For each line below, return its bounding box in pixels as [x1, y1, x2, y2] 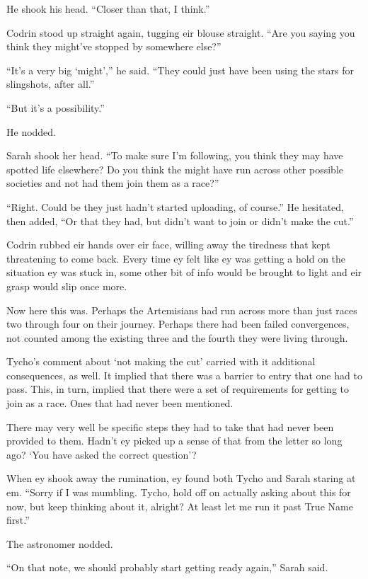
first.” [6, 512, 30, 527]
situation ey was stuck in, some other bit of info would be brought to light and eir [6, 265, 362, 280]
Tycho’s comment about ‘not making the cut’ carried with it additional [6, 354, 316, 369]
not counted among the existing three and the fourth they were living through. [6, 330, 348, 345]
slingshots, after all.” [6, 76, 95, 91]
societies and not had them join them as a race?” [6, 176, 219, 190]
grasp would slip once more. [6, 278, 127, 293]
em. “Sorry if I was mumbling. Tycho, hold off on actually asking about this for [6, 485, 351, 500]
